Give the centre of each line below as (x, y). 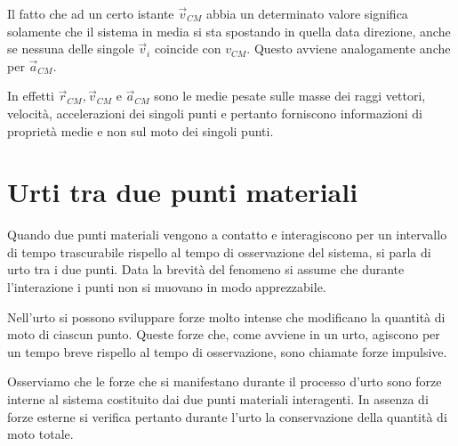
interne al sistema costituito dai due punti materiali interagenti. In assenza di (218, 399)
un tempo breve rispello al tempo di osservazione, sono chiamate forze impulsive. (227, 351)
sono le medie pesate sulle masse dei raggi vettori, (290, 96)
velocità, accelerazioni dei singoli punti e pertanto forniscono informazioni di (215, 113)
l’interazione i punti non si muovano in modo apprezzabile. (167, 287)
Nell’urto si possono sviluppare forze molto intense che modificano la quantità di (226, 316)
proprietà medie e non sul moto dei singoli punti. (141, 130)
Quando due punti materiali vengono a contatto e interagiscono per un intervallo (227, 235)
